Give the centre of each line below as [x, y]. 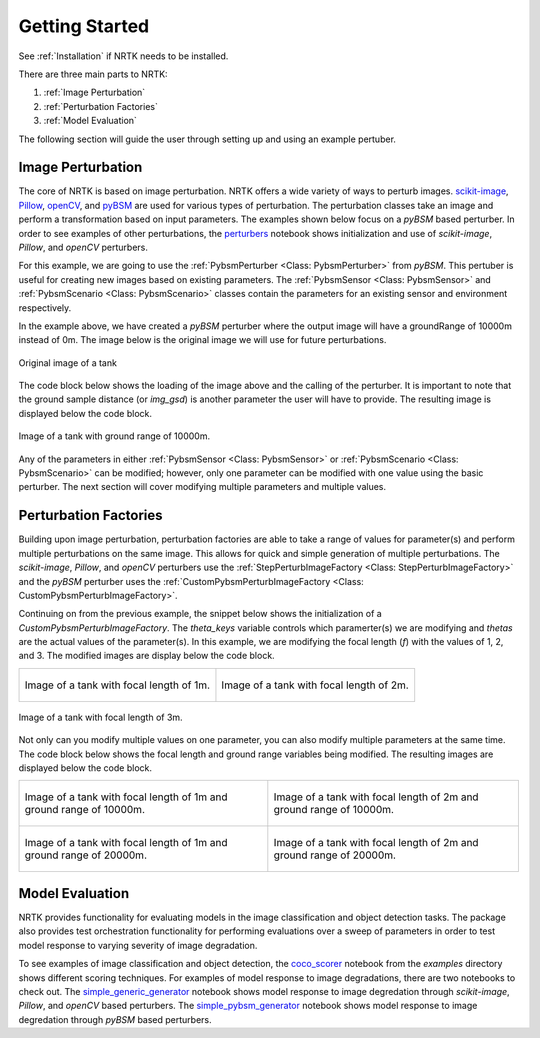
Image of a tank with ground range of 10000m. [114, 436]
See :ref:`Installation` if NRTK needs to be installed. [123, 56]
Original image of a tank [67, 362]
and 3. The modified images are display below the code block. [146, 656]
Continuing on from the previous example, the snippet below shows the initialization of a [200, 614]
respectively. [45, 307]
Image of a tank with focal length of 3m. [101, 717]
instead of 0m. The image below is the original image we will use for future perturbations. [202, 340]
